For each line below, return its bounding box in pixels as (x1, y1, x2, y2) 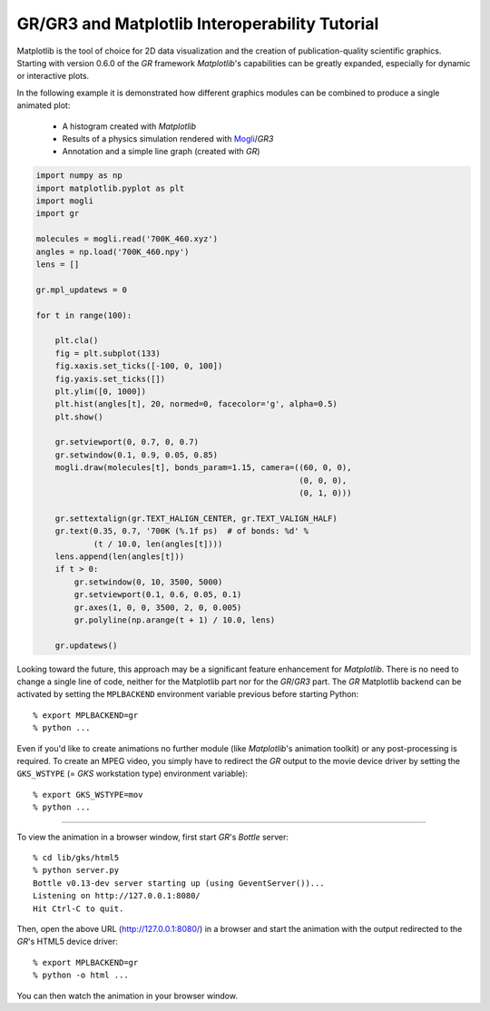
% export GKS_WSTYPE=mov (33, 790, 143, 800)
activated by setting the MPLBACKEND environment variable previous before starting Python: (16, 689, 359, 700)
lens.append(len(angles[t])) (54, 551, 185, 562)
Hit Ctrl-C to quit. (33, 903, 124, 914)
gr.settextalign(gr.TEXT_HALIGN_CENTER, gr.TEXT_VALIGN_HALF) (54, 513, 338, 524)
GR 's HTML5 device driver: (16, 936, 118, 947)
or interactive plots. (16, 71, 90, 82)
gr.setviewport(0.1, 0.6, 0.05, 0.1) (73, 590, 242, 600)
